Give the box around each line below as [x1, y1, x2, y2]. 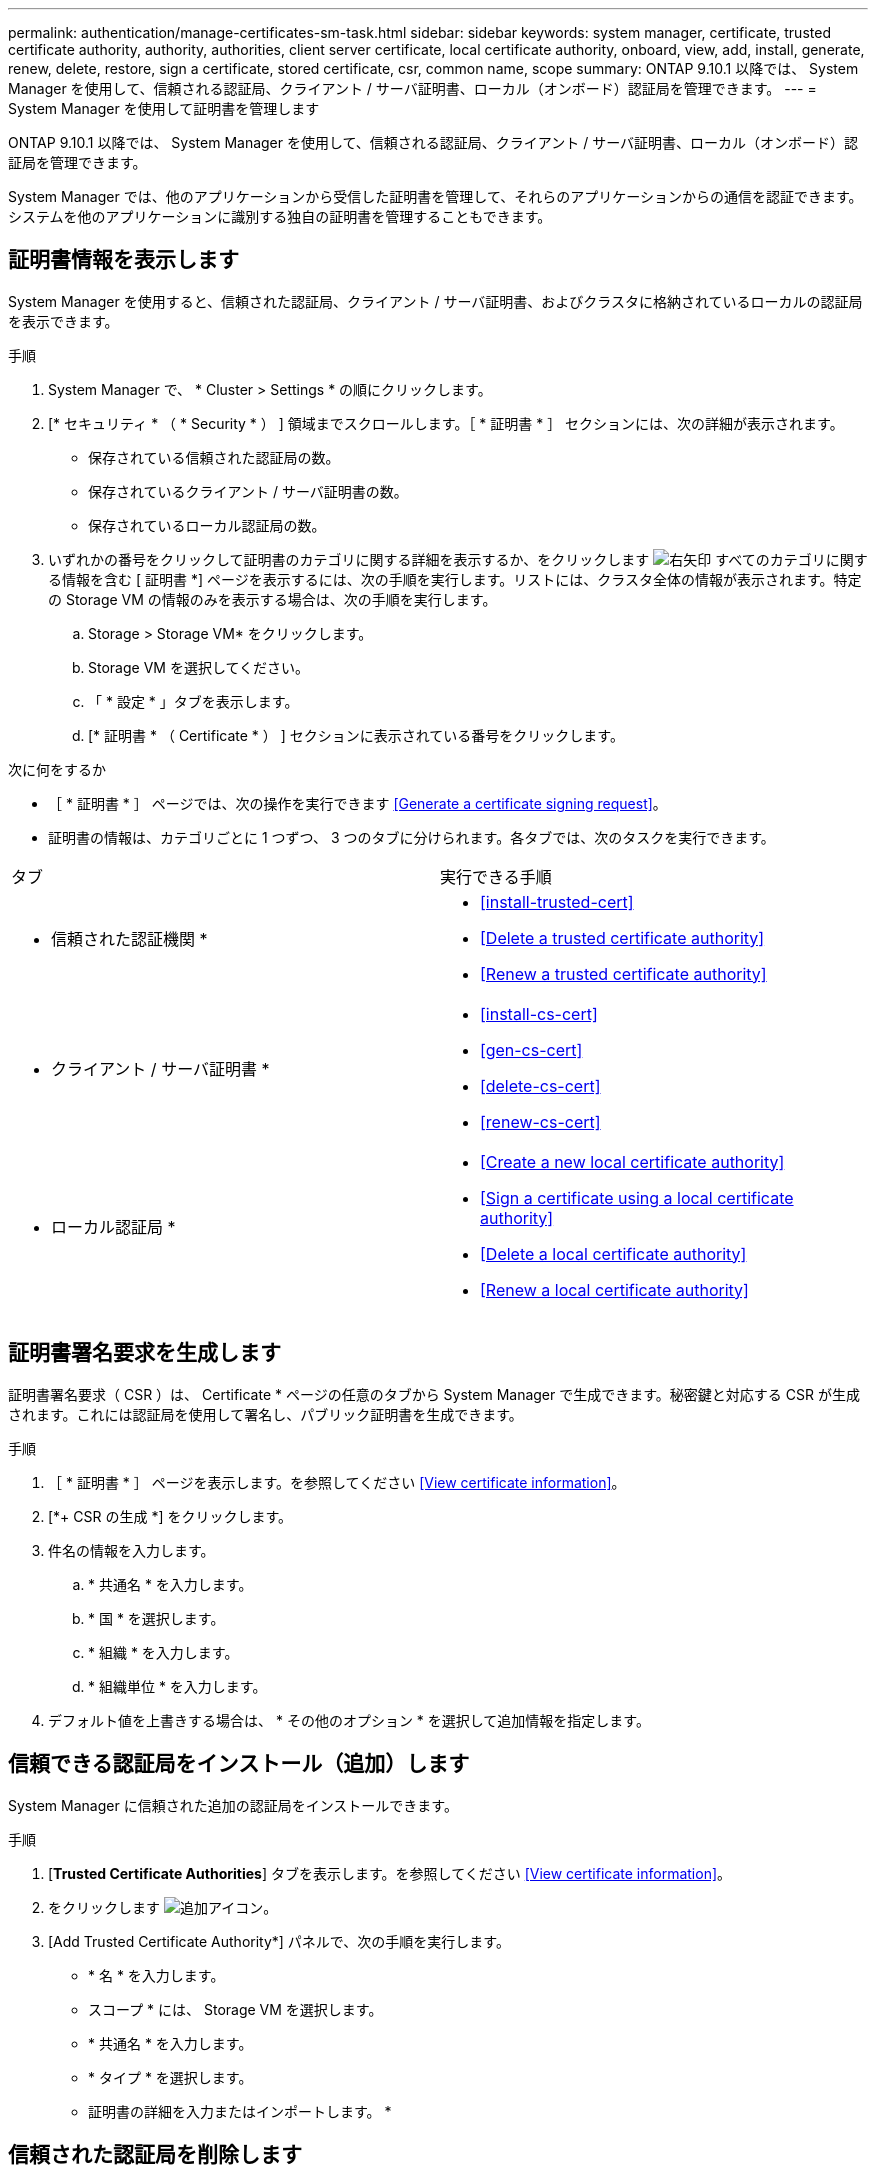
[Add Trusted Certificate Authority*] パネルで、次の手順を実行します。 [48, 1932, 510, 1950]
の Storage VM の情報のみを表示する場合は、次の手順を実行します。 [48, 590, 497, 608]
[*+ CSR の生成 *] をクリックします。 [48, 1507, 293, 1525]
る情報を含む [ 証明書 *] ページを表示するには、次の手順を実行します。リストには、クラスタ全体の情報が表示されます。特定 [48, 570, 862, 588]
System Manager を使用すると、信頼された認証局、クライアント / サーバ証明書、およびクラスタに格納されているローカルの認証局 [8, 292, 863, 310]
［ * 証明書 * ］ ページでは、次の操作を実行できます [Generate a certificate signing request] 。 [48, 794, 667, 812]
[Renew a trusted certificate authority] [480, 963, 767, 984]
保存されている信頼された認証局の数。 [88, 448, 340, 466]
